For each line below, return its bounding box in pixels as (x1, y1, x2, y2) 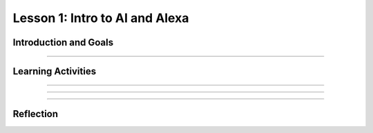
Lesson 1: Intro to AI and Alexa (12, 10, 189, 25)
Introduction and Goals (12, 37, 114, 48)
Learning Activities (12, 65, 97, 77)
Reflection (12, 108, 59, 120)
